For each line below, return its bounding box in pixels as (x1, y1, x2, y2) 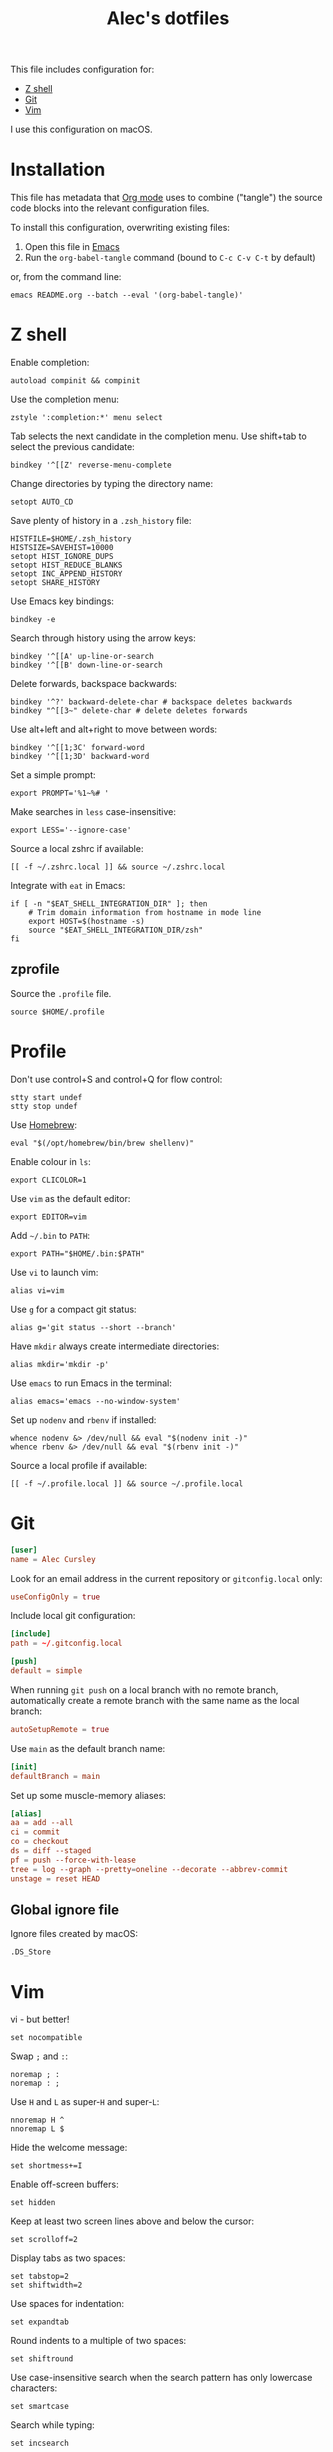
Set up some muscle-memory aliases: (10, 1789, 167, 1801)
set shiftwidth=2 (10, 2280, 83, 2291)
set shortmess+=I (10, 2161, 83, 2171)
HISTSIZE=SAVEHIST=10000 (10, 543, 114, 553)
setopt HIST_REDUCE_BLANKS (10, 560, 123, 571)
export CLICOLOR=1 (10, 1175, 87, 1185)
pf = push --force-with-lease (10, 1855, 137, 1865)
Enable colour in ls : (10, 1155, 92, 1167)
